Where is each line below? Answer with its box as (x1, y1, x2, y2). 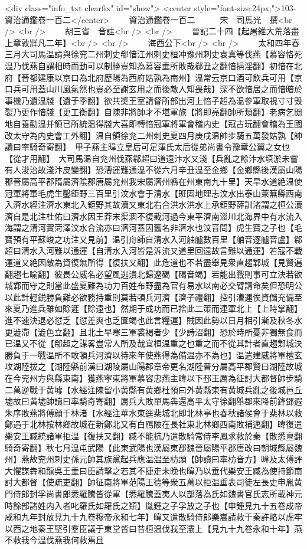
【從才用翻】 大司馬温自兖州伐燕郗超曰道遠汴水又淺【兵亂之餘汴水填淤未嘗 (5, 152, 298, 164)
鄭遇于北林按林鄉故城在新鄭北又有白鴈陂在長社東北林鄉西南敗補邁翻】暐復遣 (5, 418, 302, 430)
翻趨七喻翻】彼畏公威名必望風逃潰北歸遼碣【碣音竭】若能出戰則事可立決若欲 (5, 267, 302, 280)
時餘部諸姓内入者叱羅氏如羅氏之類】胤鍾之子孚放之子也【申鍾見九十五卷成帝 (5, 499, 302, 511)
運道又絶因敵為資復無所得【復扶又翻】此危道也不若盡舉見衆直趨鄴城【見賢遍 (5, 256, 302, 269)
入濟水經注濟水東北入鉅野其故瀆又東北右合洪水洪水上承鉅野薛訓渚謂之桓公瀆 (5, 198, 302, 211)
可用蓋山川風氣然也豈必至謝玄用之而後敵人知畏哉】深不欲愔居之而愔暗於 (21, 83, 302, 95)
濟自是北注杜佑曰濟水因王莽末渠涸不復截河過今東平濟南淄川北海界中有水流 (5, 210, 294, 222)
